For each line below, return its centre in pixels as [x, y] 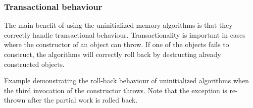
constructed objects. [34, 64]
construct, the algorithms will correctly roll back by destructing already [113, 54]
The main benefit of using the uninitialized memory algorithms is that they [118, 25]
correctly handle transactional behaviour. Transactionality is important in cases [125, 34]
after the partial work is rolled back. [82, 100]
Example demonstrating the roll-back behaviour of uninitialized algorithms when [126, 81]
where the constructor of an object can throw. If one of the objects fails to [117, 44]
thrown [15, 100]
